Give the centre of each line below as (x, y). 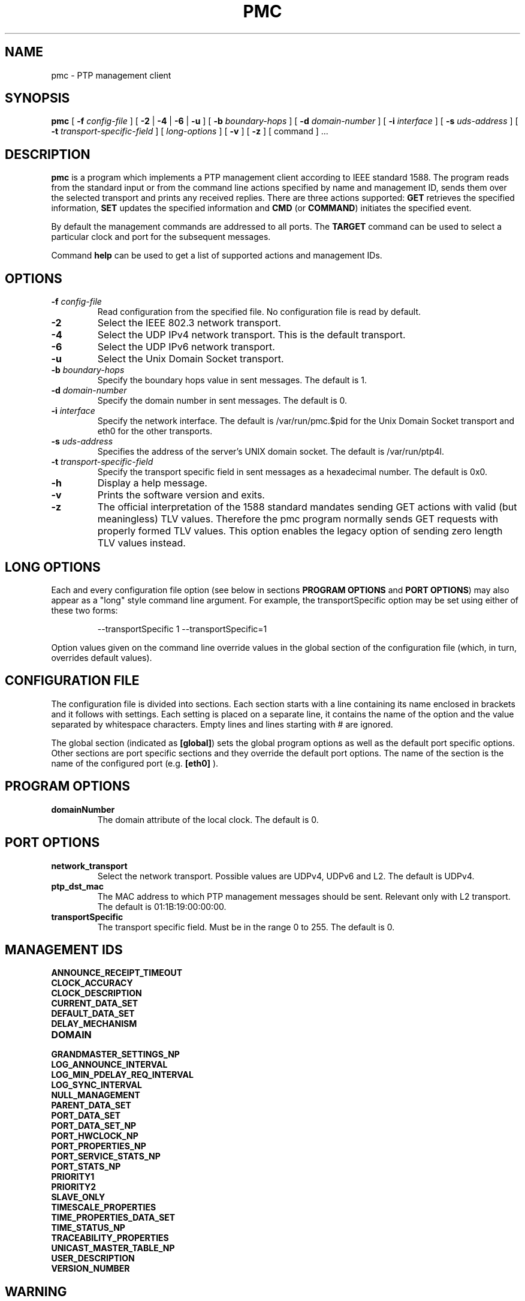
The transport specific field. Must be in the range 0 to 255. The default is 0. (246, 927)
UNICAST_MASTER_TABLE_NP (113, 1248)
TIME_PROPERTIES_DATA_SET (113, 1218)
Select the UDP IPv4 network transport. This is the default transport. (251, 335)
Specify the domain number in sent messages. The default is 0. (222, 401)
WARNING (36, 1291)
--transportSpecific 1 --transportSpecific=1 (182, 629)
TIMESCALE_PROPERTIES (104, 1207)
